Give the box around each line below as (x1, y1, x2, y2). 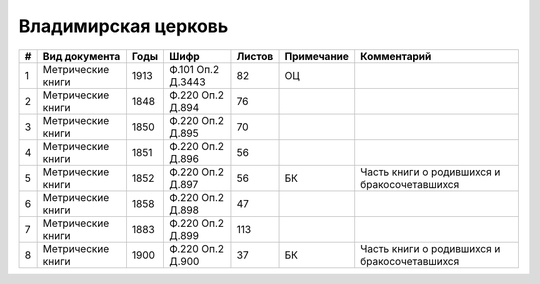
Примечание (284, 49, 350, 63)
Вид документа (42, 49, 121, 63)
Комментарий (360, 49, 432, 63)
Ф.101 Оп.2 (169, 62, 220, 76)
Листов (236, 49, 274, 63)
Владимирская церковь (18, 15, 229, 37)
